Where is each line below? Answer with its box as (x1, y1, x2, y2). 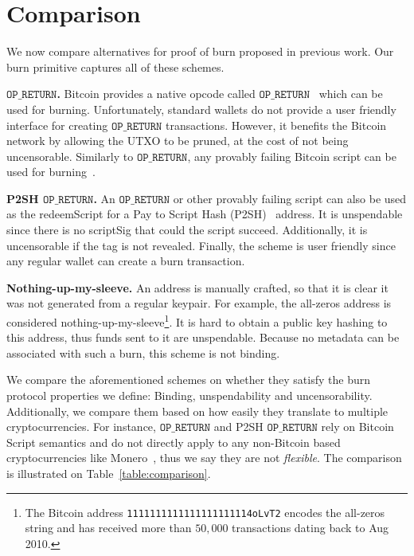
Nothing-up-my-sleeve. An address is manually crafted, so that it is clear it (6, 279, 389, 296)
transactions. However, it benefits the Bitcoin (166, 116, 387, 133)
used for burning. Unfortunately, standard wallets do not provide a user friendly (6, 100, 396, 117)
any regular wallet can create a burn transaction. (6, 253, 245, 269)
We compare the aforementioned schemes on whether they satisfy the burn (6, 371, 370, 388)
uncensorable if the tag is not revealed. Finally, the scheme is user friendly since (6, 237, 396, 253)
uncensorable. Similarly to (6, 147, 134, 164)
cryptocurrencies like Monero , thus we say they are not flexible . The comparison (6, 449, 402, 466)
